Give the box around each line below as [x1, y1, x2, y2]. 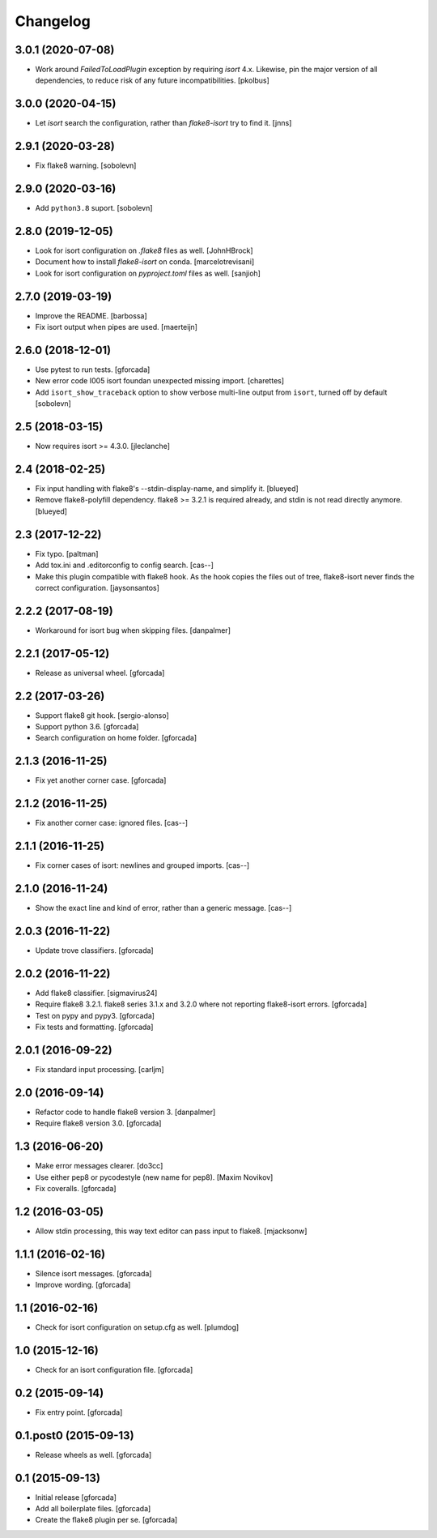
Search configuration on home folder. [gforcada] [35, 733, 197, 743]
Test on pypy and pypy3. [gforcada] [35, 1010, 155, 1020]
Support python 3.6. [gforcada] [35, 722, 139, 732]
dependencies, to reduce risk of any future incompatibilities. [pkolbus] [35, 75, 270, 85]
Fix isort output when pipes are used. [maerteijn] [35, 323, 198, 332]
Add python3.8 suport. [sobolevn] [35, 203, 153, 213]
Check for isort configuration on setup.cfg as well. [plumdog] [35, 1322, 240, 1332]
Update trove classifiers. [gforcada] [35, 945, 154, 955]
